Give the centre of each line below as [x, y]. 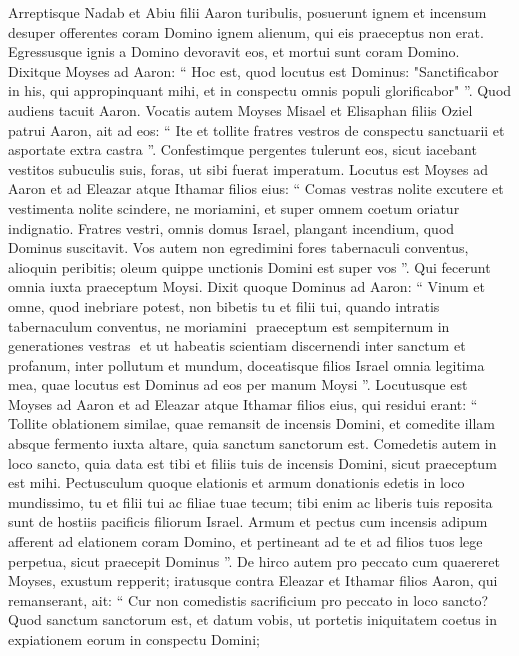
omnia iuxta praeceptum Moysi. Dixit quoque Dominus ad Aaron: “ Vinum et [247, 286]
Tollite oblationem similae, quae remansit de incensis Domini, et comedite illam [252, 423]
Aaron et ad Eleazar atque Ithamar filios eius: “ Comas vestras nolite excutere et [256, 188]
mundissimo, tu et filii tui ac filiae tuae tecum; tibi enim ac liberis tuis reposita [250, 501]
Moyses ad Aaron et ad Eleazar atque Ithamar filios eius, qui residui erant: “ [243, 403]
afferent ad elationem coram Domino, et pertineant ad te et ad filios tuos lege [245, 541]
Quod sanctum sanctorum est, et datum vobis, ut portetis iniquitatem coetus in [252, 619]
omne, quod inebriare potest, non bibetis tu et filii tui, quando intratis [224, 305]
